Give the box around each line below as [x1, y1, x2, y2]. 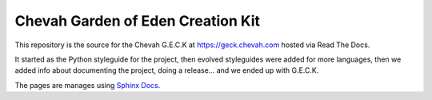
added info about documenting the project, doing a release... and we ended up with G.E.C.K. [14, 66, 319, 75]
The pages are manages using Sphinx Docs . [14, 80, 161, 90]
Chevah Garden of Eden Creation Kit [14, 12, 260, 30]
